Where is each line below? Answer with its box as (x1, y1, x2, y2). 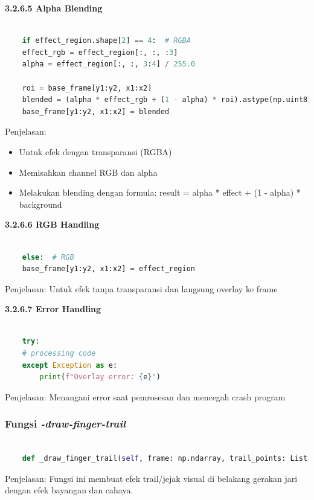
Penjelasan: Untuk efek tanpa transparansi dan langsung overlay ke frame (5, 282, 278, 295)
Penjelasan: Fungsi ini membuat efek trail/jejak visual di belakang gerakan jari (5, 472, 298, 484)
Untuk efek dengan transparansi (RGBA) (19, 145, 172, 158)
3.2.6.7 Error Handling (5, 303, 101, 315)
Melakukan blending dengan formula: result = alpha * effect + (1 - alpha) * (19, 186, 301, 199)
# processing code (22, 349, 96, 358)
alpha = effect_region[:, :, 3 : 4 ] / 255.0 (22, 60, 196, 69)
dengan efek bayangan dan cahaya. (5, 484, 133, 496)
